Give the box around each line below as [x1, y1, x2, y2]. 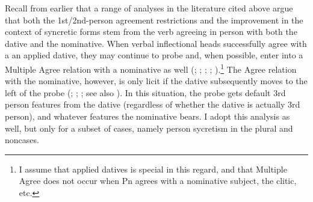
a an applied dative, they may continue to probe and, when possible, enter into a [5, 49, 303, 61]
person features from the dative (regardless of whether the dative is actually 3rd [5, 98, 300, 111]
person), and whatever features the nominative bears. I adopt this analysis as [5, 110, 290, 122]
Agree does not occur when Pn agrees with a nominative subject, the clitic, [19, 174, 297, 187]
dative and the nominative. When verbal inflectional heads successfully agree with [5, 37, 307, 49]
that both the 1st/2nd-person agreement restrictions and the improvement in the [5, 13, 303, 26]
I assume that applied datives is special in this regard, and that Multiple [19, 162, 287, 175]
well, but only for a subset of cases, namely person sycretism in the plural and [5, 121, 293, 134]
